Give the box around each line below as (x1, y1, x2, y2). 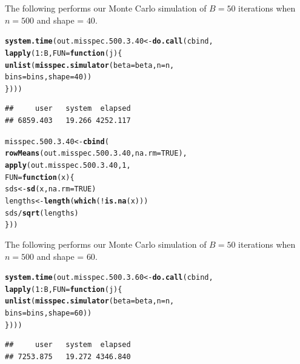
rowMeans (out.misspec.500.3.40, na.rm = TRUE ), (5, 149, 187, 158)
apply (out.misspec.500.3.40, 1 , (5, 160, 131, 170)
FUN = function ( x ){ (5, 173, 75, 182)
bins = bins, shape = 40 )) (5, 73, 92, 82)
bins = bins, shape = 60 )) (5, 309, 92, 318)
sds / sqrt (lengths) (5, 208, 79, 217)
